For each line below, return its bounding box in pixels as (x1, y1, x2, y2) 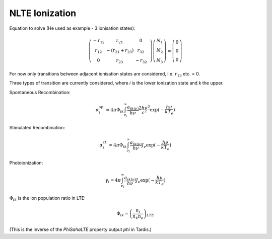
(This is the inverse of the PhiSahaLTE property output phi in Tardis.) (9, 226, 152, 232)
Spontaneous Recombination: (9, 89, 71, 95)
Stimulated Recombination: (9, 124, 65, 130)
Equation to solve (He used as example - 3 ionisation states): (9, 25, 135, 31)
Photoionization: (9, 160, 43, 166)
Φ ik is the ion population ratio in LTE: (9, 195, 86, 202)
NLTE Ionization (9, 8, 77, 19)
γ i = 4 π (105, 177, 121, 184)
